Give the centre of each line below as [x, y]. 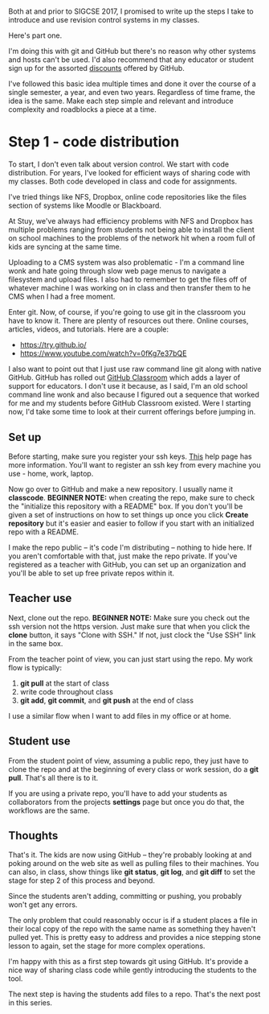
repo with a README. [43, 532]
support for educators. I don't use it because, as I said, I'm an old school [128, 386]
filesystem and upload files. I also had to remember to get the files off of [128, 279]
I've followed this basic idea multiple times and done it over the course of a [132, 84]
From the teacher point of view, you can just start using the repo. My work [131, 659]
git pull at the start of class [65, 683]
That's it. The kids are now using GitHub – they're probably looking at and [130, 855]
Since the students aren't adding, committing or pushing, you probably [125, 897]
